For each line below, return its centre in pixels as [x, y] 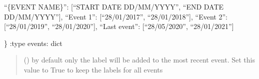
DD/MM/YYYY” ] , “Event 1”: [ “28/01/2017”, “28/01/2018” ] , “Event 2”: [116, 16]
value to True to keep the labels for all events [93, 69]
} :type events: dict [33, 43]
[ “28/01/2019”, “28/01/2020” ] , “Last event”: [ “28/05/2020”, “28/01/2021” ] [119, 26]
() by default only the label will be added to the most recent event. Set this [139, 60]
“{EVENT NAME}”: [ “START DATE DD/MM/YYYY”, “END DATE [114, 6]
